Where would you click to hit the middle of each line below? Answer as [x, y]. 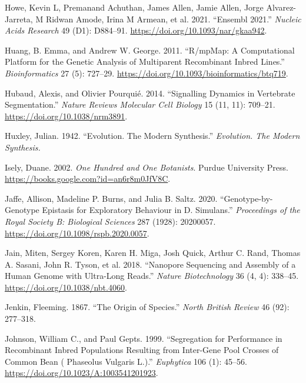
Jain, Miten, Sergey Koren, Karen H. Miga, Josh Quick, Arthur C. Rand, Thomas [153, 253]
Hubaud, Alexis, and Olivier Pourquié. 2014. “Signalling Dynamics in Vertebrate [150, 93]
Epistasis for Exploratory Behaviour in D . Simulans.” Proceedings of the [171, 210]
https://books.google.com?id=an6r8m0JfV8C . [88, 179]
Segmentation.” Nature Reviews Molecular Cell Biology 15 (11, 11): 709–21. [140, 104]
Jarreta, [19, 19]
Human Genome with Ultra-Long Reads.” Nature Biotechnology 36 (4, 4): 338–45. [152, 276]
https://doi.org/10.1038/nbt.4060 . [66, 287]
